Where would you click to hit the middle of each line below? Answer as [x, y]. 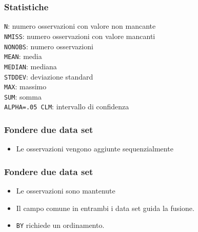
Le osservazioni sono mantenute [66, 191]
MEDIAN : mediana [31, 66]
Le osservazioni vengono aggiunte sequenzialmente [95, 149]
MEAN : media [23, 56]
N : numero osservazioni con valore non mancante [80, 26]
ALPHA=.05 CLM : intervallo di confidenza [67, 107]
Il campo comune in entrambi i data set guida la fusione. [105, 208]
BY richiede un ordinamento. [60, 225]
